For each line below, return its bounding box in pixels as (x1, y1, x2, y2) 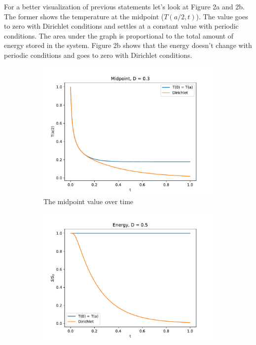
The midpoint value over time (43, 196, 134, 207)
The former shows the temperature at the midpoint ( (4, 11, 164, 21)
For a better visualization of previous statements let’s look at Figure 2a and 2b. (4, 1, 245, 11)
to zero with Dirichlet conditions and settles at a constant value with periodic (4, 21, 239, 31)
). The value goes (196, 11, 248, 21)
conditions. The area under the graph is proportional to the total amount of (4, 30, 234, 41)
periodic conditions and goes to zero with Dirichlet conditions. (4, 49, 192, 60)
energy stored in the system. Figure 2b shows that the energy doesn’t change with (4, 40, 252, 50)
